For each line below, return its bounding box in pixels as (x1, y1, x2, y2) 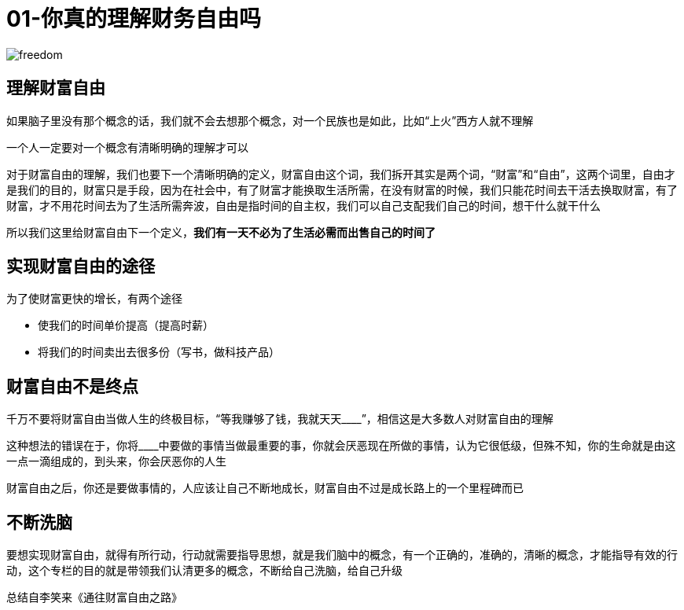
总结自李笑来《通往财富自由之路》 (6, 590, 182, 604)
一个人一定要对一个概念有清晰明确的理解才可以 (6, 140, 248, 154)
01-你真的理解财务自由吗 (6, 6, 262, 32)
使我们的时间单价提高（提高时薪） (38, 318, 214, 333)
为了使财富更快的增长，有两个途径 (6, 292, 182, 306)
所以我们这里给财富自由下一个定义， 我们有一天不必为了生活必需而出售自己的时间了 (6, 225, 436, 239)
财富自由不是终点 (6, 376, 138, 396)
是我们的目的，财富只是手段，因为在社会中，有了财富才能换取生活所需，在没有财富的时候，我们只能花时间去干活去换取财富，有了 (6, 182, 678, 197)
